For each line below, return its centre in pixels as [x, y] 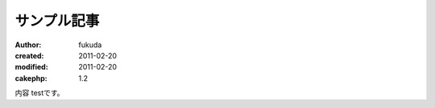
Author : [28, 45]
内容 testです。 [39, 93]
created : [29, 55]
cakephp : [31, 78]
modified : [31, 67]
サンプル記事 [57, 21]
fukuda [90, 45]
